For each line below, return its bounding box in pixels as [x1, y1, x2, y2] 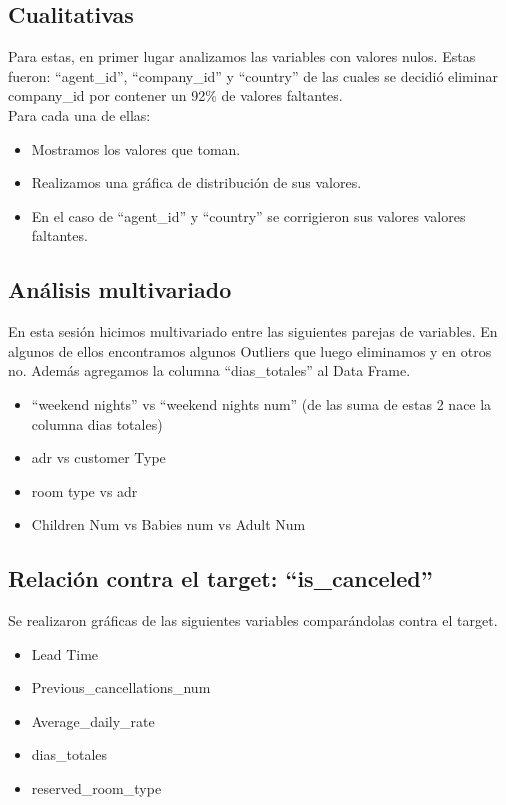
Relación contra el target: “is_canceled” [8, 563, 433, 594]
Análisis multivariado [8, 274, 232, 305]
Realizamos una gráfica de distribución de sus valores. [31, 172, 362, 193]
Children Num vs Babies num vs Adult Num [31, 514, 306, 535]
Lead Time [31, 643, 99, 664]
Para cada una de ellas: [8, 104, 151, 125]
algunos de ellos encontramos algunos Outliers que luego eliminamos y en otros [8, 340, 492, 361]
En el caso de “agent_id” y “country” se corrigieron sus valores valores [31, 205, 466, 226]
